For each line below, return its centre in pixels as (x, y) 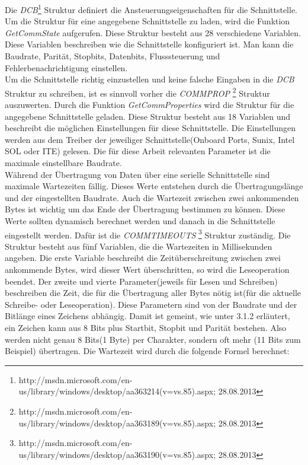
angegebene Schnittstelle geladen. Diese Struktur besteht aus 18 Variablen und (148, 116)
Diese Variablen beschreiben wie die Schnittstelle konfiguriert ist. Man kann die (149, 44)
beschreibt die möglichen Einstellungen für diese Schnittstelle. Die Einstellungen (150, 128)
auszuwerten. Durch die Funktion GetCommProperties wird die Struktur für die (150, 105)
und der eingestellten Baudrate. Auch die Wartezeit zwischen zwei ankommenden (152, 197)
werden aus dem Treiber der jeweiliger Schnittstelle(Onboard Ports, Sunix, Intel (150, 139)
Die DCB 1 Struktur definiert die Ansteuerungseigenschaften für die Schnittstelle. (151, 9)
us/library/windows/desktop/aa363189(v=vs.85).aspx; (117, 423)
